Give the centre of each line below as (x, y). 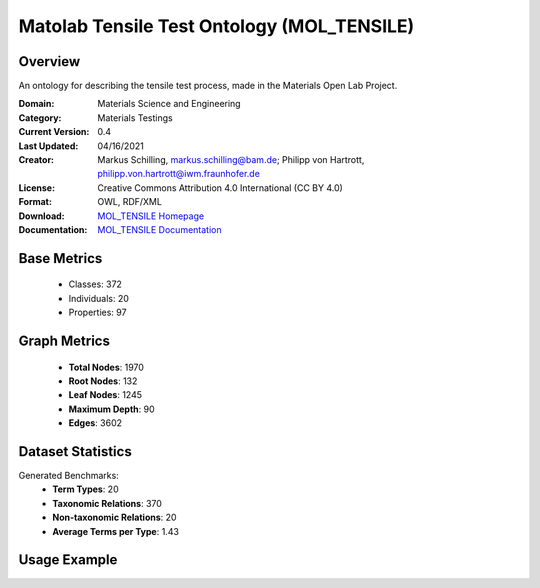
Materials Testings (135, 117)
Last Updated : (48, 146)
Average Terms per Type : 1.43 (116, 531)
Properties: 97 (97, 312)
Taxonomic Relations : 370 (107, 503)
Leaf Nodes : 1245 (105, 395)
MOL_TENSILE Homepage (151, 216)
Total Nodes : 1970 (106, 367)
